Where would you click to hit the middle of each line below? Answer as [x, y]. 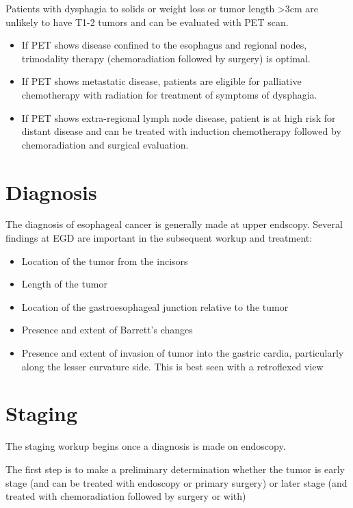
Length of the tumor [64, 284]
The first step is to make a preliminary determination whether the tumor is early [175, 469]
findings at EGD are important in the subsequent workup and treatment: [159, 238]
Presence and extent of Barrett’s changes [107, 330]
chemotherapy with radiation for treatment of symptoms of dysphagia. [169, 94]
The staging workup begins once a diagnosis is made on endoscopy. [146, 446]
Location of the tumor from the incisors [105, 261]
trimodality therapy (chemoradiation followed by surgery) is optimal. [166, 58]
